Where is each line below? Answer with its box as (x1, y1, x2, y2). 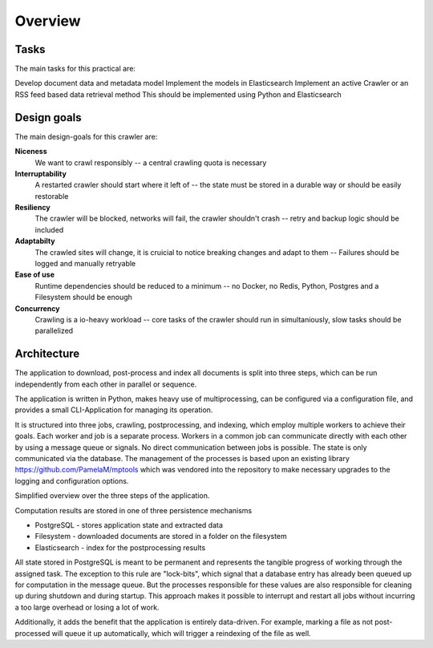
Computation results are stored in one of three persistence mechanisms (14, 505, 253, 515)
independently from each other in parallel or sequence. (14, 379, 197, 389)
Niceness (14, 147, 47, 156)
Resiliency (14, 203, 51, 213)
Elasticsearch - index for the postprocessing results (34, 542, 206, 553)
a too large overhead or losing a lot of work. (14, 602, 160, 612)
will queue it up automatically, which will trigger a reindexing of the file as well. (51, 628, 312, 638)
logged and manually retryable (34, 259, 136, 269)
